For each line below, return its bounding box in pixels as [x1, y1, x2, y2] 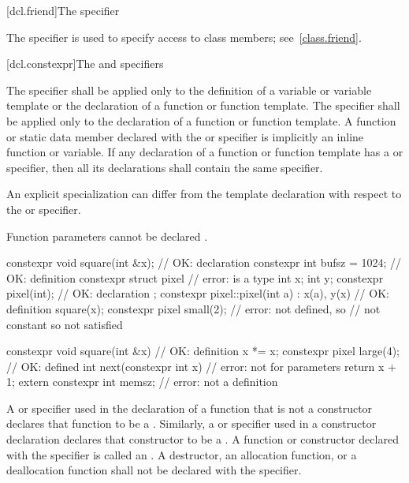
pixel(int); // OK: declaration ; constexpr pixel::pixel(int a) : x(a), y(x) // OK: [6, 285, 389, 301]
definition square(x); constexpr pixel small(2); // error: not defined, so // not [6, 300, 381, 316]
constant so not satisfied [6, 316, 123, 332]
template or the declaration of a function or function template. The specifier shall [6, 97, 400, 114]
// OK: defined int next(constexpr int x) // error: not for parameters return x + [6, 358, 396, 374]
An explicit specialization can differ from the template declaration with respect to [6, 185, 402, 202]
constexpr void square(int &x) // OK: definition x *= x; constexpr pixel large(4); [6, 343, 400, 359]
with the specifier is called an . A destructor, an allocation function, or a [6, 446, 357, 462]
